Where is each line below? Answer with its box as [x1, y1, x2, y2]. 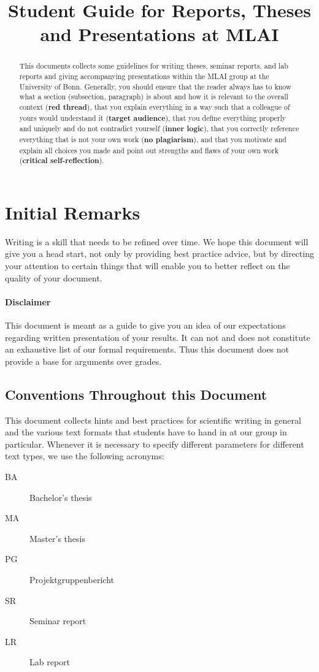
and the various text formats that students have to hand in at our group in [5, 426, 287, 438]
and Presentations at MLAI [40, 21, 279, 47]
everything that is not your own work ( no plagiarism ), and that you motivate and [19, 134, 286, 145]
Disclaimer [5, 295, 51, 308]
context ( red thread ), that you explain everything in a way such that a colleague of [19, 101, 290, 112]
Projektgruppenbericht [29, 573, 115, 586]
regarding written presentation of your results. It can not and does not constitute [5, 330, 310, 343]
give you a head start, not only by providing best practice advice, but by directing [5, 247, 314, 260]
